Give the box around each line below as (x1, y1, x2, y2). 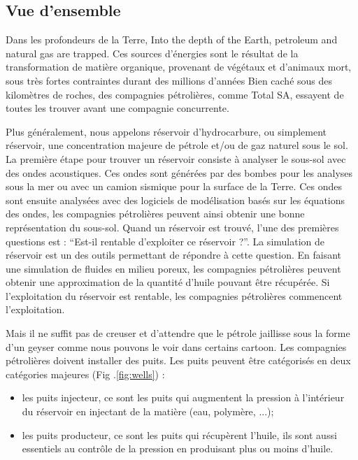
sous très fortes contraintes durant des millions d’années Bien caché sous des (6, 73, 333, 87)
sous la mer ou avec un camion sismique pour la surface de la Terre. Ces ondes (6, 179, 342, 194)
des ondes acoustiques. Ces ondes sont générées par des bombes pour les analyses (6, 165, 353, 180)
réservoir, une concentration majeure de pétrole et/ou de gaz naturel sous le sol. (6, 138, 348, 152)
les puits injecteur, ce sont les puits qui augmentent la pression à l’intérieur (22, 390, 345, 405)
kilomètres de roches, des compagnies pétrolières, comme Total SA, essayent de (6, 87, 344, 101)
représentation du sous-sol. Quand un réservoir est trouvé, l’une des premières (6, 220, 339, 234)
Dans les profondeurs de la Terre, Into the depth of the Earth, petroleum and (6, 32, 338, 47)
